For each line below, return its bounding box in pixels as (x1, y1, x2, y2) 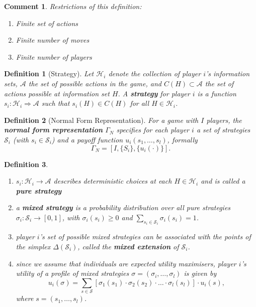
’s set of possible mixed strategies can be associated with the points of (39, 231, 251, 242)
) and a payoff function (51, 134, 123, 144)
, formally (167, 134, 198, 144)
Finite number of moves (16, 35, 90, 45)
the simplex (16, 241, 51, 251)
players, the (206, 114, 242, 125)
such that (41, 98, 70, 108)
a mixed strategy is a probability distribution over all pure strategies (16, 202, 231, 213)
